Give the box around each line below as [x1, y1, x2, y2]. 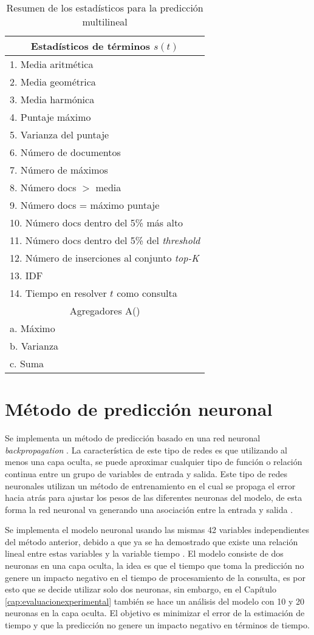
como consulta [117, 286, 177, 300]
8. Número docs [10, 180, 77, 194]
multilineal [82, 15, 128, 29]
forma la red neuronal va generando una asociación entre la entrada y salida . [5, 503, 293, 515]
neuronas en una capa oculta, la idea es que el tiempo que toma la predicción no [5, 559, 304, 572]
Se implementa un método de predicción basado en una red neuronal [5, 432, 261, 444]
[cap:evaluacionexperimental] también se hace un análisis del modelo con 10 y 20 [5, 594, 304, 607]
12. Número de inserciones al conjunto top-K [10, 251, 199, 265]
